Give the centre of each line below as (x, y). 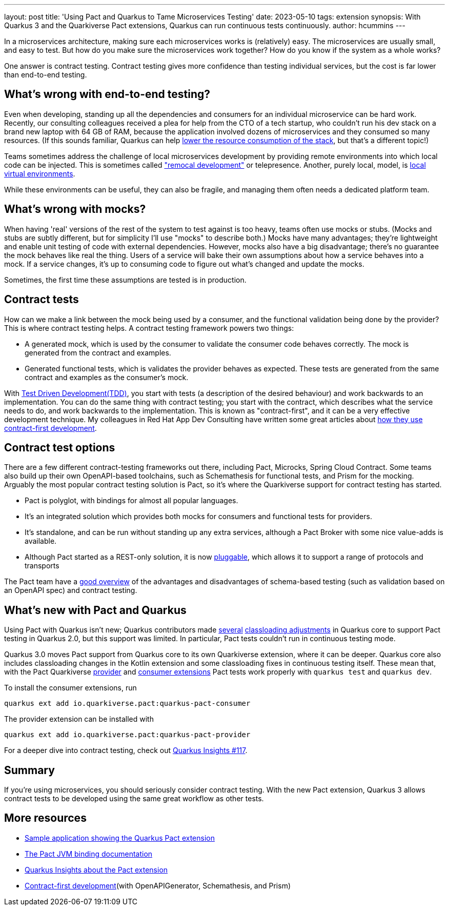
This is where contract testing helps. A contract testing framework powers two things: (149, 328)
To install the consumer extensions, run (70, 688)
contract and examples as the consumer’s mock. (107, 377)
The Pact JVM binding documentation (89, 854)
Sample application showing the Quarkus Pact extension (120, 838)
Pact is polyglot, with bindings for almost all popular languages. (131, 501)
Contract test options (60, 447)
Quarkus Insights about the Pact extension (96, 869)
